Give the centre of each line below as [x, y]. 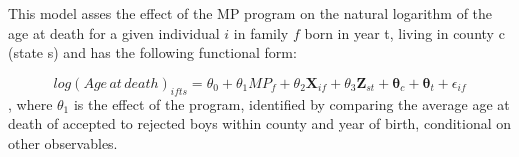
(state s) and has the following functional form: [152, 52]
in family [261, 32]
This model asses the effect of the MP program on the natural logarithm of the [250, 13]
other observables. [63, 142]
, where [30, 103]
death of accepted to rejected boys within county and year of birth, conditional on [260, 123]
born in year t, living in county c [404, 32]
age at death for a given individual [114, 32]
